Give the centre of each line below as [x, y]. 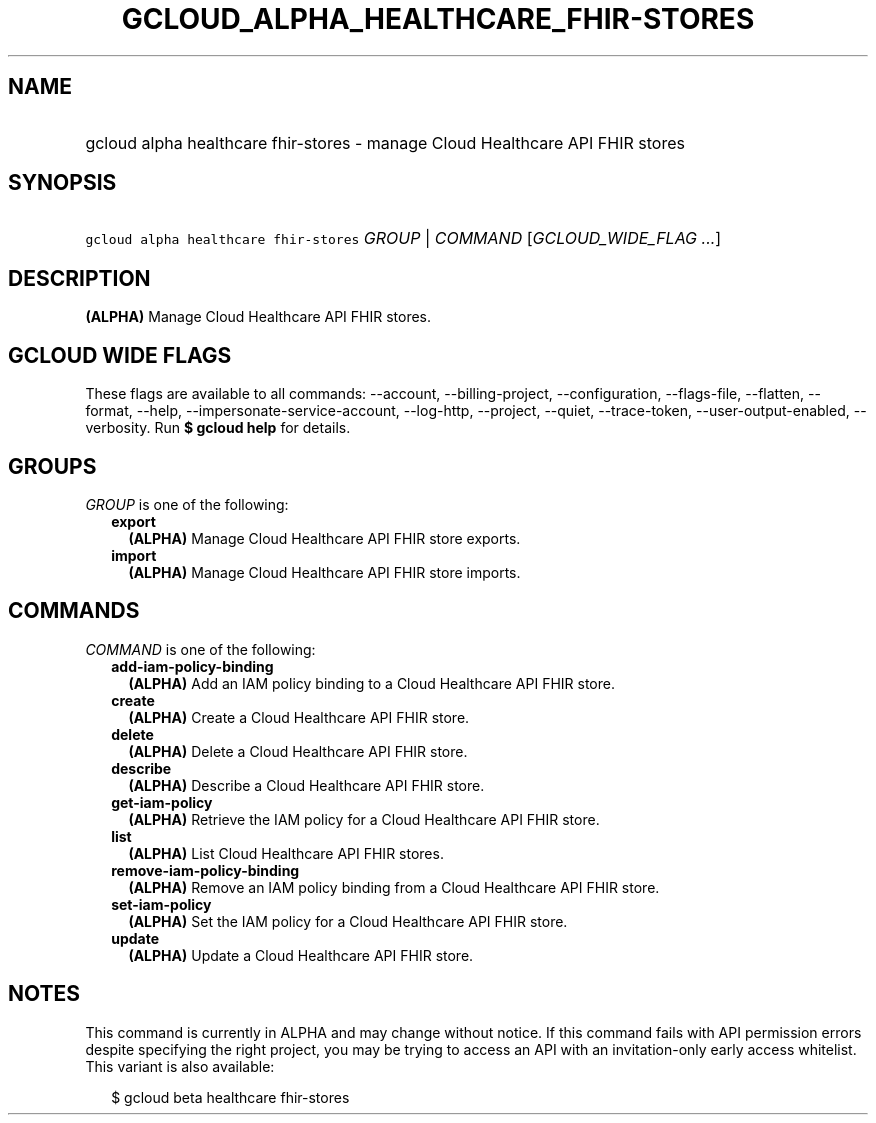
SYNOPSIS [62, 183]
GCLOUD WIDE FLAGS [120, 355]
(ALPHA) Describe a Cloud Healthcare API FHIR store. [306, 785]
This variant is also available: [180, 1066]
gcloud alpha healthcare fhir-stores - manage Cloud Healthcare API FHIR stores [385, 142]
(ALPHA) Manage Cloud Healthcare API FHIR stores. [258, 317]
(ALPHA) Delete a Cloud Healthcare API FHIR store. [298, 751]
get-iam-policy [162, 802]
